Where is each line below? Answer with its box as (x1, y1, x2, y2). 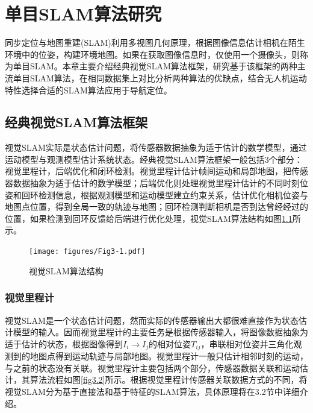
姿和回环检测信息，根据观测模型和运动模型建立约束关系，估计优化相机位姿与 (5, 188, 308, 201)
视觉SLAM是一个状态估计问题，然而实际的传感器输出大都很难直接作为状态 (5, 314, 299, 326)
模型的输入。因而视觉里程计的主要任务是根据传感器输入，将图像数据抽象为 (13, 326, 308, 338)
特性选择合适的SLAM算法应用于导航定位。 (5, 83, 172, 96)
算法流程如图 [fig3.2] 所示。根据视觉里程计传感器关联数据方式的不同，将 (29, 373, 308, 386)
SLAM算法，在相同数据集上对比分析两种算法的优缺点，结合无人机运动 (29, 71, 307, 84)
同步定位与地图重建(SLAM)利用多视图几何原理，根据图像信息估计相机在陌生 (5, 36, 305, 49)
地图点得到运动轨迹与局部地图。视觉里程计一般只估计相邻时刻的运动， (29, 350, 308, 362)
